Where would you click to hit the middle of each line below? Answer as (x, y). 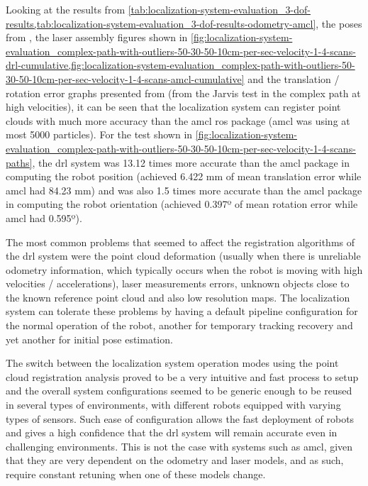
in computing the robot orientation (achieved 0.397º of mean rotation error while (182, 204)
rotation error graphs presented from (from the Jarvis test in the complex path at (183, 93)
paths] (19, 162)
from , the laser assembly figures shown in (97, 37)
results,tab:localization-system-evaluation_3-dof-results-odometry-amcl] (161, 23)
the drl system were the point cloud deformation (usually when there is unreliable (183, 256)
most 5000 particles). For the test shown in (99, 134)
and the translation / (294, 78)
